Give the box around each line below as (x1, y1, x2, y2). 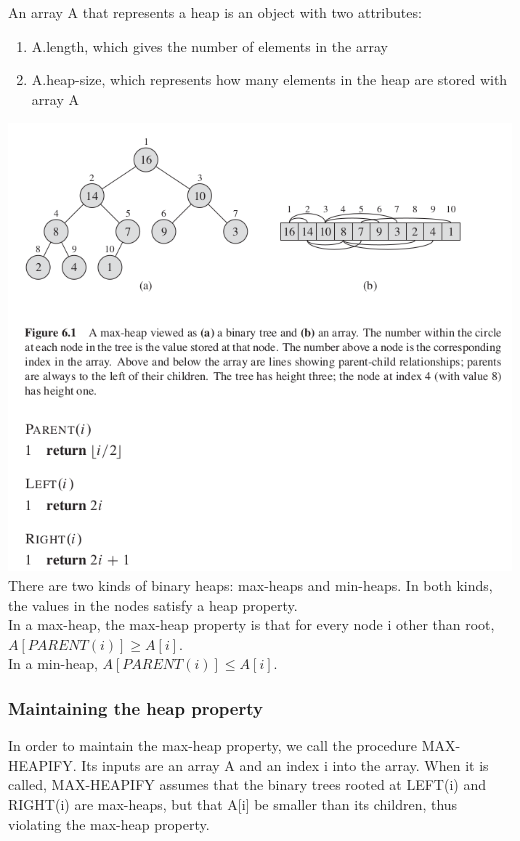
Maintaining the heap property (8, 695, 263, 720)
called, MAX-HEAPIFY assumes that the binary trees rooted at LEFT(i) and (8, 774, 486, 795)
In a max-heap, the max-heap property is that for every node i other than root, (8, 614, 495, 635)
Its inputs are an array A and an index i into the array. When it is (81, 754, 489, 775)
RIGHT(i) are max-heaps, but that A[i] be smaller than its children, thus (8, 794, 458, 815)
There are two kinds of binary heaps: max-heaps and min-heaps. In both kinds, (8, 575, 493, 596)
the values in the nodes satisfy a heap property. (8, 594, 298, 615)
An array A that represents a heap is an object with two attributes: (8, 2, 422, 22)
